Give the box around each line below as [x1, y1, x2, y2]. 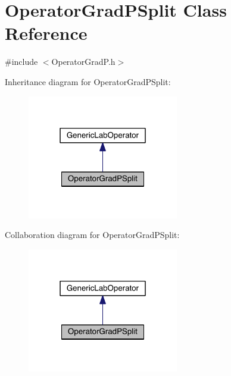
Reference [5, 21, 88, 45]
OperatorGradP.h [51, 55, 115, 68]
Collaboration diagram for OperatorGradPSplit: [5, 228, 180, 241]
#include [5, 55, 38, 68]
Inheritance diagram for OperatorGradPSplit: [5, 75, 171, 87]
